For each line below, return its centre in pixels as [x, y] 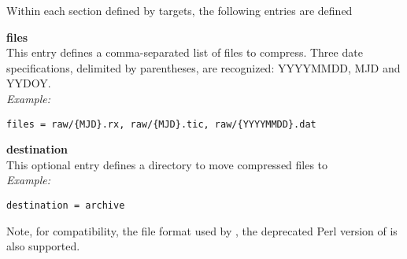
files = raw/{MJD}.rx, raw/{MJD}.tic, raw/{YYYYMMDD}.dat [161, 124]
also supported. [43, 246]
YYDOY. [29, 83]
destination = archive [66, 205]
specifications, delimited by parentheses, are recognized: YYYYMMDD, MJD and [203, 67]
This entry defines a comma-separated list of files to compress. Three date [185, 52]
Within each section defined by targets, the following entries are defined [179, 10]
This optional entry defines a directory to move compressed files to [167, 164]
